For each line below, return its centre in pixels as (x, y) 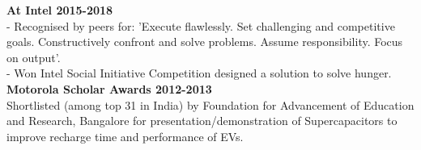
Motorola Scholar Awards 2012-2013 (109, 88)
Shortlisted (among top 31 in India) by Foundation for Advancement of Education (210, 104)
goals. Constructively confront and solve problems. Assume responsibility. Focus (205, 42)
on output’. (34, 57)
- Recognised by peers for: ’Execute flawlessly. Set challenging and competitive (201, 25)
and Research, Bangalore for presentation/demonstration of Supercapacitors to (202, 121)
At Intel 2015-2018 (60, 10)
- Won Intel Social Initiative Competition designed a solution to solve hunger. (199, 73)
